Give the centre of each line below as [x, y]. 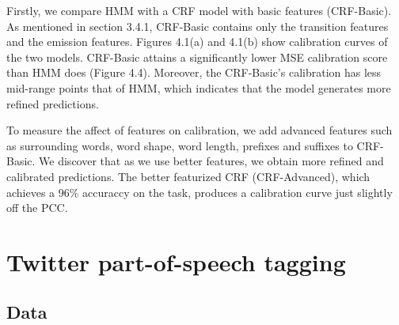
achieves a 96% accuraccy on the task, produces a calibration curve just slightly [199, 192]
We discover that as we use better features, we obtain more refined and [211, 161]
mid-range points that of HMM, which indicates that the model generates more [199, 87]
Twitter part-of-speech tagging [176, 261]
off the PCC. [37, 208]
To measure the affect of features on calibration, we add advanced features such [199, 130]
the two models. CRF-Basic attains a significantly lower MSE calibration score [197, 57]
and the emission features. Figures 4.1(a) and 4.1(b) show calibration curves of [197, 42]
